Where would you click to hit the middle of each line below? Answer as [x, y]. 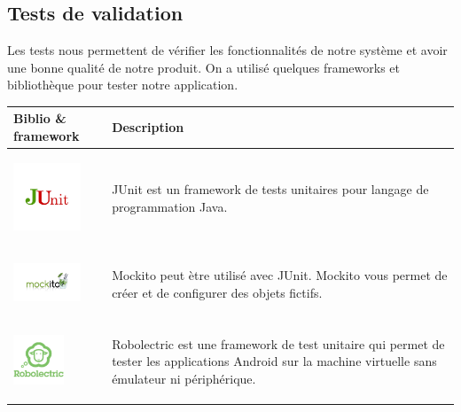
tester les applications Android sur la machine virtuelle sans [274, 361]
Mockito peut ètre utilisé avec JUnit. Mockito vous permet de [280, 275]
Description [148, 127]
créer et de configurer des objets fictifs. [217, 292]
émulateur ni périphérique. [184, 379]
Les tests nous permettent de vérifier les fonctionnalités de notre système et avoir [227, 50]
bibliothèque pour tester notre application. [123, 85]
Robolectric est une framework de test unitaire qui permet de [278, 343]
